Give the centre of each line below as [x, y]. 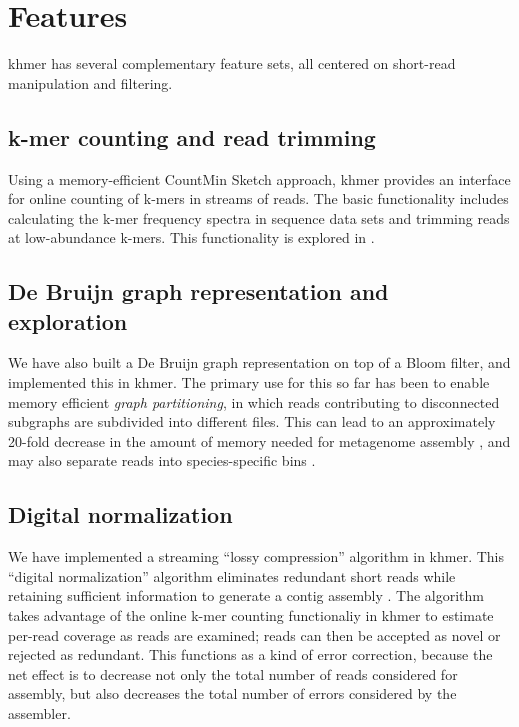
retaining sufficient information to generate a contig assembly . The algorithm [246, 595]
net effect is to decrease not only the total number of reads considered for [233, 673]
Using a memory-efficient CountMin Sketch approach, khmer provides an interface [259, 178]
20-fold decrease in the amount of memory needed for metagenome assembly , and [259, 440]
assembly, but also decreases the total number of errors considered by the [232, 693]
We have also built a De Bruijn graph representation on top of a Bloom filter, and [259, 362]
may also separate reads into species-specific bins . [162, 460]
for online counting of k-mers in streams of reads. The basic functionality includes [258, 198]
